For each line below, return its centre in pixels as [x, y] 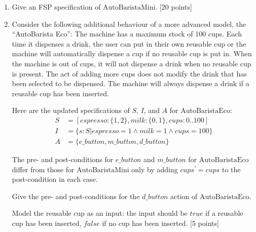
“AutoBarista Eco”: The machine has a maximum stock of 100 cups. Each [127, 34]
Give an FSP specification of [56, 7]
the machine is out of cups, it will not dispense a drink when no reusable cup [132, 63]
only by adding [155, 169]
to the [231, 169]
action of [184, 196]
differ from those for [43, 169]
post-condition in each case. [55, 179]
